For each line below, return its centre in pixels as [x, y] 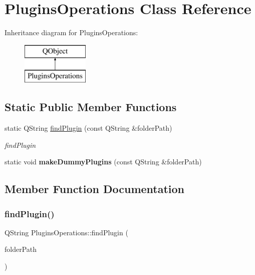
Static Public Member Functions [91, 107]
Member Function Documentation [95, 189]
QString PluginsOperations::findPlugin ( [66, 232]
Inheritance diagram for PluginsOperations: [71, 32]
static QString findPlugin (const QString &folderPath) [88, 128]
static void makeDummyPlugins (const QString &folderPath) [103, 162]
